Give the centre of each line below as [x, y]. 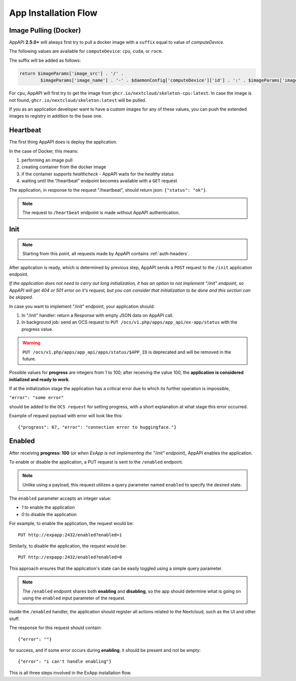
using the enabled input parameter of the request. [74, 598]
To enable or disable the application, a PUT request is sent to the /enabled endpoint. [96, 462]
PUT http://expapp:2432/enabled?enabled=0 [70, 557]
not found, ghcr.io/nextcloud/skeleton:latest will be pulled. [78, 100]
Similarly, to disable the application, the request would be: [68, 546]
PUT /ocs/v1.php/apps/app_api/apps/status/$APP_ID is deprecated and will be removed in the [127, 352]
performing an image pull [47, 160]
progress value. [37, 329]
